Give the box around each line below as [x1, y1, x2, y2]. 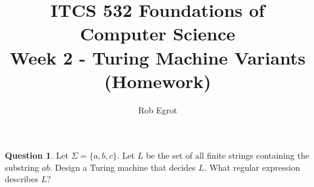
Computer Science [79, 21, 236, 46]
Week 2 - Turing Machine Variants [10, 45, 306, 69]
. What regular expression [204, 160, 301, 173]
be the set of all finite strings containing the [145, 149, 309, 162]
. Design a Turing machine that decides [50, 160, 196, 173]
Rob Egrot [138, 103, 178, 116]
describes [5, 173, 39, 185]
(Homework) [104, 68, 212, 93]
